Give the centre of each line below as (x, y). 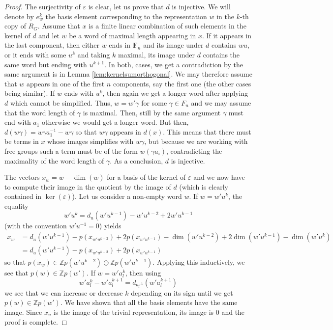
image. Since (23, 312)
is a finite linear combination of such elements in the (167, 26)
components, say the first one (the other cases (182, 83)
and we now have (219, 177)
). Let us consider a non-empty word (127, 196)
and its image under (173, 45)
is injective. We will (201, 6)
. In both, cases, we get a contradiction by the (174, 64)
